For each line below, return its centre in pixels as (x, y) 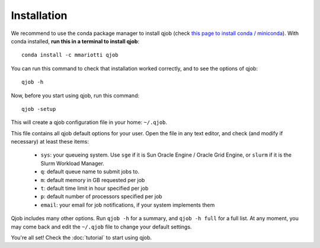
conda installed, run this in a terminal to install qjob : (75, 41)
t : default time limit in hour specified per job (95, 188)
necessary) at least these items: (50, 142)
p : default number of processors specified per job (101, 196)
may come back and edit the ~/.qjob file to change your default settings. (101, 227)
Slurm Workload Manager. (73, 163)
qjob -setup (39, 109)
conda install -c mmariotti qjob (70, 55)
